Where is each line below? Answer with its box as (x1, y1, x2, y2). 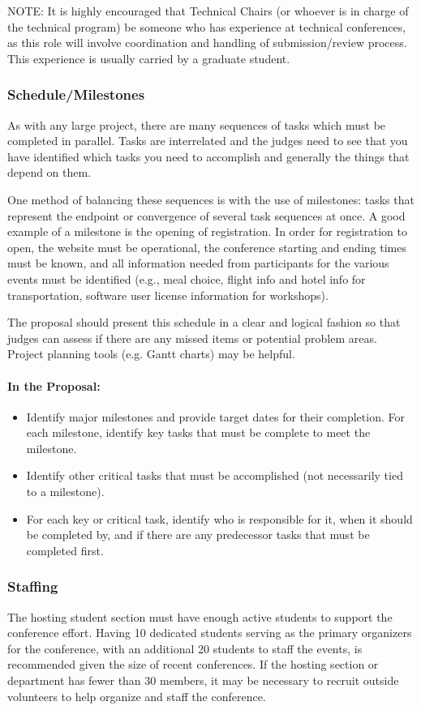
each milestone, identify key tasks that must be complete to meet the (26, 424, 371, 441)
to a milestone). (26, 483, 105, 500)
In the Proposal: (7, 377, 101, 394)
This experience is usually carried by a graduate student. (7, 49, 290, 66)
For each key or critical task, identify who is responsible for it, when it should (26, 510, 413, 527)
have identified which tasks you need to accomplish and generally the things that (7, 148, 410, 165)
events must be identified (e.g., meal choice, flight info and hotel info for (7, 270, 366, 287)
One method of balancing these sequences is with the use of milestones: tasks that (7, 190, 415, 207)
